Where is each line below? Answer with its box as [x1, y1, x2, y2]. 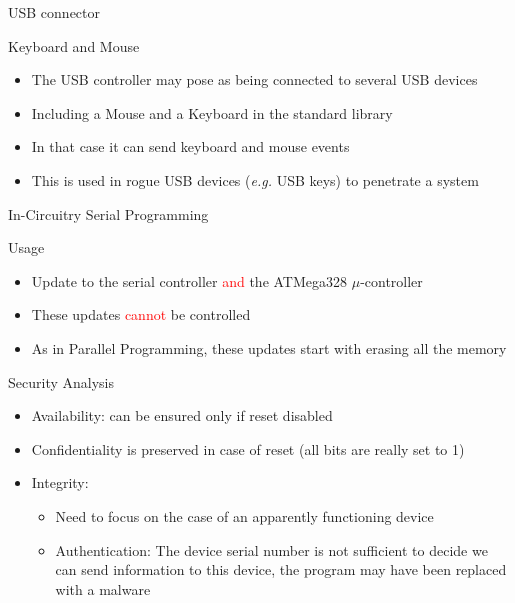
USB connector [8, 2, 101, 22]
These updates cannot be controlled [31, 304, 251, 325]
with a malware [55, 578, 151, 599]
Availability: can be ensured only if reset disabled [31, 405, 333, 426]
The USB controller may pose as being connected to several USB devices [31, 69, 478, 90]
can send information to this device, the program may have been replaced [55, 559, 507, 580]
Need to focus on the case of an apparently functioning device [55, 505, 434, 526]
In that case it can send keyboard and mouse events [31, 136, 350, 157]
